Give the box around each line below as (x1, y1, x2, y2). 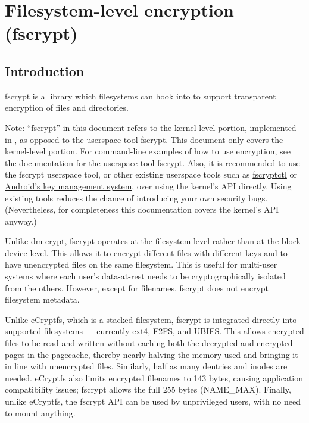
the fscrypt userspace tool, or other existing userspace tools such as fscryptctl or (5, 168, 298, 181)
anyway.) (5, 214, 37, 227)
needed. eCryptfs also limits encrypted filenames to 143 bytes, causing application (5, 371, 304, 384)
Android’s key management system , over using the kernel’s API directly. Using (5, 179, 292, 192)
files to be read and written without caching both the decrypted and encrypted (5, 337, 293, 349)
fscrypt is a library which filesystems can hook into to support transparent (5, 89, 276, 102)
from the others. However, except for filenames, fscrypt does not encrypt (5, 281, 269, 294)
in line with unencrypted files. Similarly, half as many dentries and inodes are (5, 360, 288, 372)
